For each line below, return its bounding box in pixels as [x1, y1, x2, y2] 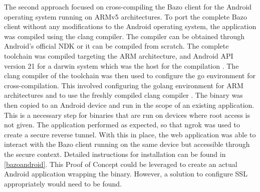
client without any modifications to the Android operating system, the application [4, 21, 256, 32]
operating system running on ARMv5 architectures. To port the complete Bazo [4, 11, 247, 22]
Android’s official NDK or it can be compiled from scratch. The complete [4, 41, 229, 51]
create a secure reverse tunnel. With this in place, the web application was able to [4, 129, 256, 139]
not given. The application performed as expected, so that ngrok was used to [4, 119, 240, 130]
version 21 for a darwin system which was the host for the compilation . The [4, 60, 239, 71]
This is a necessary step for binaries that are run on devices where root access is [4, 109, 250, 120]
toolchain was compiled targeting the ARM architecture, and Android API [4, 50, 233, 61]
